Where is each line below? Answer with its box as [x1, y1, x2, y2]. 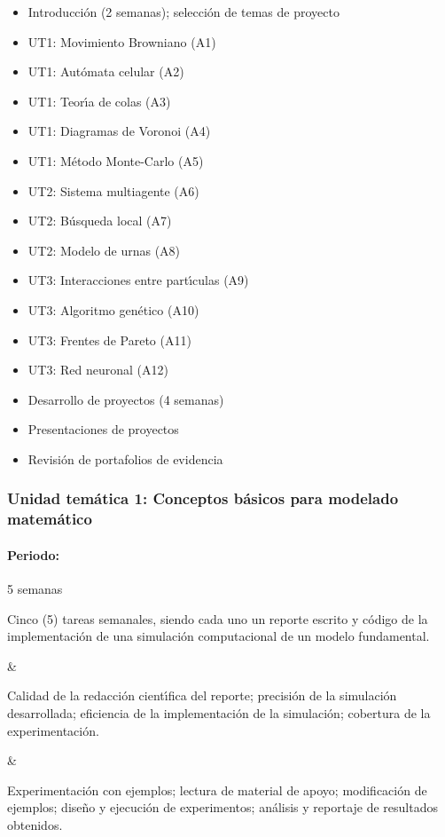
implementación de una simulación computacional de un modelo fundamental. [7, 627, 430, 645]
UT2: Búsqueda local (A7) [27, 211, 172, 230]
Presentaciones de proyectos [27, 420, 179, 438]
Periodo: [7, 545, 59, 564]
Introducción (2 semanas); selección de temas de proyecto [27, 3, 340, 20]
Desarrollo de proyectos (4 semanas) [27, 390, 224, 408]
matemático [7, 508, 92, 530]
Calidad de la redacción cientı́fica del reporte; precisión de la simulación [7, 686, 397, 705]
